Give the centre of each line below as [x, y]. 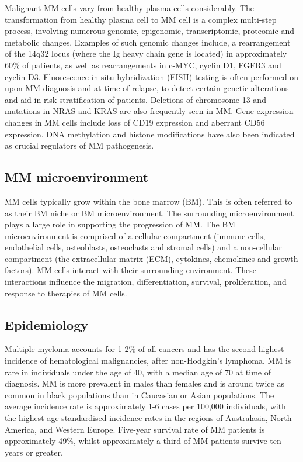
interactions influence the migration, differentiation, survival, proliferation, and [146, 282]
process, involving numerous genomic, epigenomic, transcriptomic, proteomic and [149, 31]
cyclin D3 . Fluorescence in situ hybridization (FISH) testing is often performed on [152, 76]
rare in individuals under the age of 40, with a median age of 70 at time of [138, 372]
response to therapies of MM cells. [66, 293]
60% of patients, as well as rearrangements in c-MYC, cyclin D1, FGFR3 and [143, 65]
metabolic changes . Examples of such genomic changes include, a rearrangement [148, 42]
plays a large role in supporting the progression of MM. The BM [120, 224]
